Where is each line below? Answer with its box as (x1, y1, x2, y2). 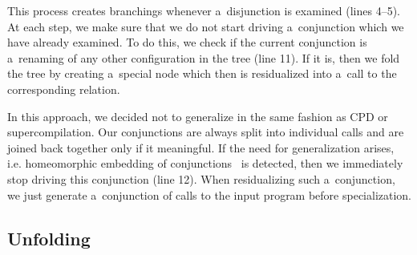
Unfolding (7, 225, 91, 250)
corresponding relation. (7, 80, 120, 97)
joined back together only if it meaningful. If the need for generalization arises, (7, 139, 395, 156)
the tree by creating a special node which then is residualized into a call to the (7, 65, 397, 82)
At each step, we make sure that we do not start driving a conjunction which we (7, 18, 404, 34)
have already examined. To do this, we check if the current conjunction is (7, 34, 367, 51)
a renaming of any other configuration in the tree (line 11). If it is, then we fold (7, 49, 400, 66)
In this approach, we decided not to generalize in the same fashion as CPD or (7, 107, 388, 124)
